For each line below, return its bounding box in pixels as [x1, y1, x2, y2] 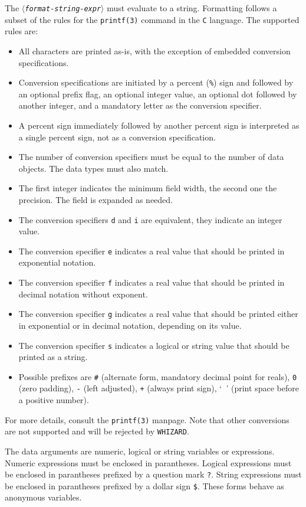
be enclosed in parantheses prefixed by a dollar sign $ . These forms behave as [5, 479, 284, 492]
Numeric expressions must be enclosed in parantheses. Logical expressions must [5, 456, 292, 469]
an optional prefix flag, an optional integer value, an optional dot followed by [18, 87, 297, 100]
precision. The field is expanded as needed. [18, 193, 173, 205]
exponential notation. [18, 256, 96, 269]
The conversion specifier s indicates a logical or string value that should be [18, 339, 289, 351]
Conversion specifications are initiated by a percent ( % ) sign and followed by [18, 76, 294, 89]
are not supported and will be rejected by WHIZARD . [5, 425, 189, 437]
